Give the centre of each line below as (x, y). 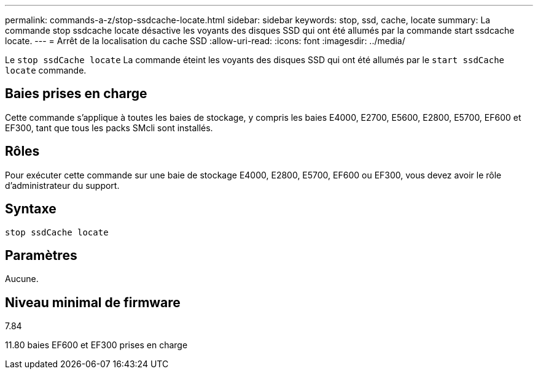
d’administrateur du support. (62, 185)
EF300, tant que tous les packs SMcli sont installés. (109, 128)
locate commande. (46, 70)
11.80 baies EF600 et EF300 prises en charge (96, 345)
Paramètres (41, 255)
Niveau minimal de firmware (93, 302)
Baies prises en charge (76, 94)
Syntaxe (31, 209)
